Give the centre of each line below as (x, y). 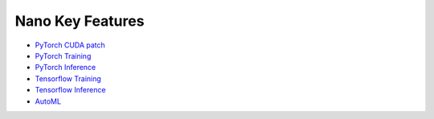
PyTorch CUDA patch (70, 45)
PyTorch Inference (66, 68)
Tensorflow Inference (70, 90)
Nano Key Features (80, 21)
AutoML (48, 101)
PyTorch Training (63, 55)
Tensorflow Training (68, 78)
